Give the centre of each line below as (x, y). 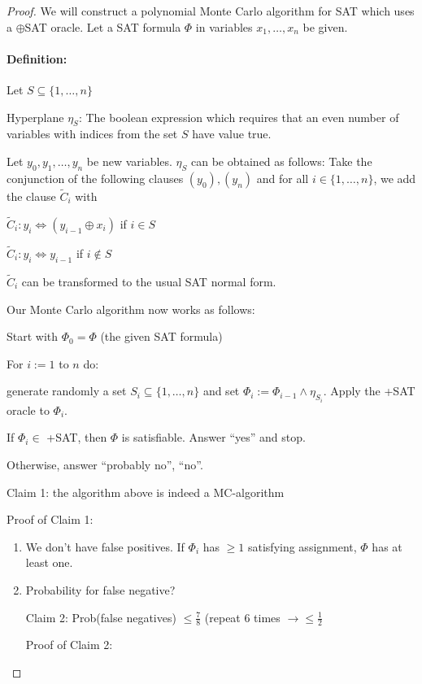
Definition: (37, 58)
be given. (325, 26)
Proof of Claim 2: (69, 645)
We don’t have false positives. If (105, 546)
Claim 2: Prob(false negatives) (101, 617)
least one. (49, 562)
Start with (33, 336)
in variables (224, 26)
